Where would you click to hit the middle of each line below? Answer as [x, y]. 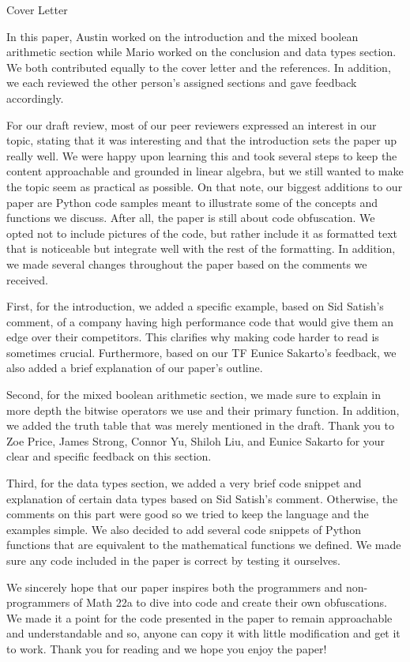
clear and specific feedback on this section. [109, 456]
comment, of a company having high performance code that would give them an [200, 321]
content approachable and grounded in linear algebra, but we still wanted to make [205, 171]
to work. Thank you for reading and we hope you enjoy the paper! [167, 648]
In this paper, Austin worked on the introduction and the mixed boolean [182, 36]
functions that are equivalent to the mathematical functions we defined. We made [204, 545]
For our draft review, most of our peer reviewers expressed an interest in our [192, 124]
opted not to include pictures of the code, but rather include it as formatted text [202, 233]
